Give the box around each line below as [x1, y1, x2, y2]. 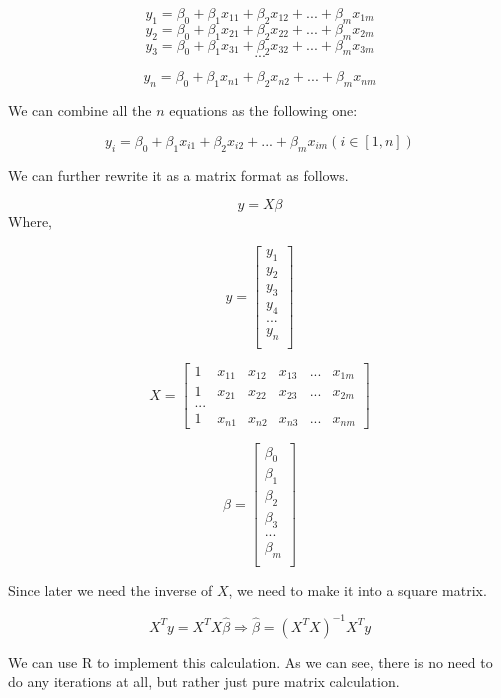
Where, [8, 211, 52, 232]
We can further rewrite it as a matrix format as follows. [8, 164, 349, 185]
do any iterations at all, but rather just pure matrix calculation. [8, 671, 400, 692]
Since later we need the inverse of [8, 579, 213, 600]
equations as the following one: [169, 100, 358, 121]
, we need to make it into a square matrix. [228, 579, 487, 600]
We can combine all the [8, 100, 152, 121]
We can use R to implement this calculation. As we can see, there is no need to [8, 651, 493, 672]
